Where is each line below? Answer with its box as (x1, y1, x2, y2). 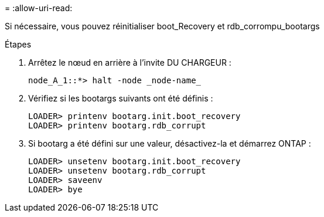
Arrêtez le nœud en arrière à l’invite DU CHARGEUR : (28, 57, 231, 67)
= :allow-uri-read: (5, 3, 73, 13)
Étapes (5, 39, 32, 49)
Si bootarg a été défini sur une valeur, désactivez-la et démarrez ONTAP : (28, 138, 311, 148)
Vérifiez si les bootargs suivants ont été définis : (28, 93, 213, 103)
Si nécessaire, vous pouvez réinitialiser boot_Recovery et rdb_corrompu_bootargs (5, 21, 320, 31)
